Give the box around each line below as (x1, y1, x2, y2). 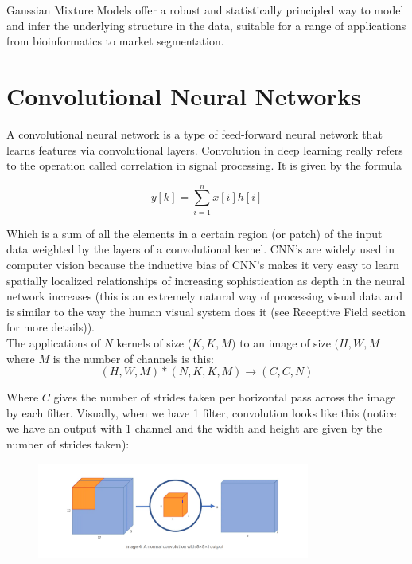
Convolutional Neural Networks (6, 79, 361, 112)
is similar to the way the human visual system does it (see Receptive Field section (6, 303, 406, 319)
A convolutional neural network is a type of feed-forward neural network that (6, 125, 383, 142)
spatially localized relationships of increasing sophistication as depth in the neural (6, 272, 406, 288)
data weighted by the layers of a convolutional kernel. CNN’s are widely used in (6, 241, 395, 257)
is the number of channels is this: (52, 350, 214, 366)
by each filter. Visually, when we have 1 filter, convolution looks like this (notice (6, 404, 396, 421)
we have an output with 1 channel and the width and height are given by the (6, 420, 383, 437)
